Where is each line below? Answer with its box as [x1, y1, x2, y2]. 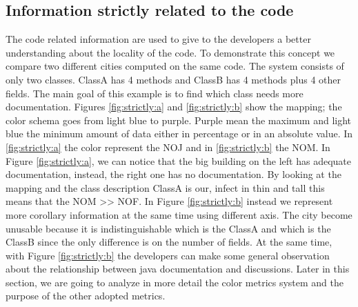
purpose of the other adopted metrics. [6, 288, 166, 303]
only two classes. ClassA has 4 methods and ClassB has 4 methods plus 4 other [6, 72, 341, 86]
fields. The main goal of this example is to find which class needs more [6, 86, 304, 100]
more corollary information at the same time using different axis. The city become [6, 207, 352, 221]
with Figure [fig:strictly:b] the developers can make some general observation [6, 248, 330, 262]
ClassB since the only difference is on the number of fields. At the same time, [6, 235, 332, 249]
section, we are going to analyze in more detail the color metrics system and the [6, 275, 344, 289]
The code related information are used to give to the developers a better [6, 32, 311, 46]
